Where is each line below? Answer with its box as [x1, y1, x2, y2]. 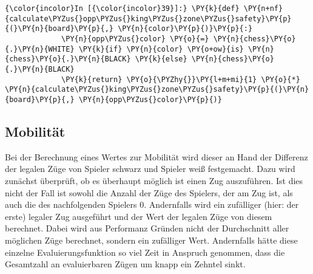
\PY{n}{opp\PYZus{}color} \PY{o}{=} [61, 34, 209, 43]
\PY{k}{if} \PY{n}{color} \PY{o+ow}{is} [78, 44, 244, 53]
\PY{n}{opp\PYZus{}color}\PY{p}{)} [78, 95, 222, 104]
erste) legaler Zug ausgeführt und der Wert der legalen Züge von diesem [5, 210, 272, 222]
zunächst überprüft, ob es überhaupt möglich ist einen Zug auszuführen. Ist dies [5, 174, 303, 187]
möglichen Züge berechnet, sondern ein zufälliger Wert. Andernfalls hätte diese [5, 233, 298, 246]
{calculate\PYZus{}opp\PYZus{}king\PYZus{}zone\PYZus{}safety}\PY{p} [5, 14, 292, 23]
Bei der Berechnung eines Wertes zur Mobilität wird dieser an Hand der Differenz [5, 150, 308, 163]
